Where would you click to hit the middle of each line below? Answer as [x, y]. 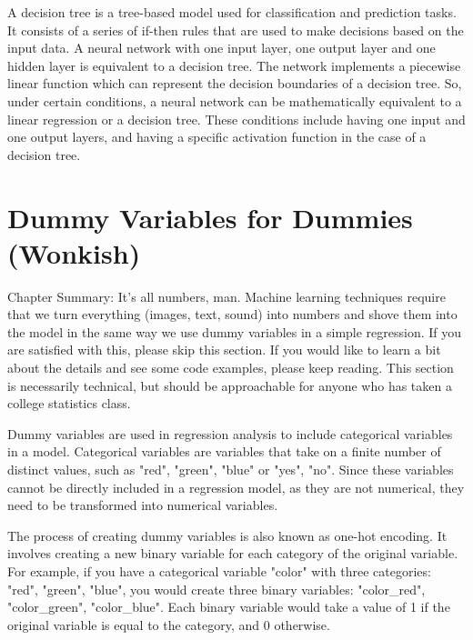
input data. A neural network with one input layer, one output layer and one [221, 48]
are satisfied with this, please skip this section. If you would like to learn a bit [224, 350]
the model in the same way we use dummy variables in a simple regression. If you [235, 331]
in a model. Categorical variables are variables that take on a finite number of [224, 451]
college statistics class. [69, 403]
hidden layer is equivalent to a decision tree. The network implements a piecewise [234, 65]
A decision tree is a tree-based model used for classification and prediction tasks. [232, 12]
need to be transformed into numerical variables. [143, 505]
